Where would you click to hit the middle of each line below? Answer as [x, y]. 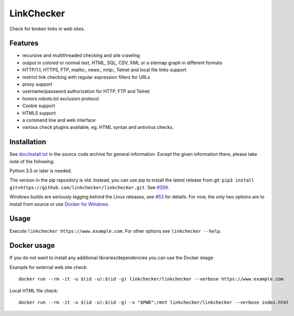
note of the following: [32, 161]
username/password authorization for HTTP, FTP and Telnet [86, 91]
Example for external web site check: [49, 267]
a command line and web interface [59, 120]
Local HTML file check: [34, 290]
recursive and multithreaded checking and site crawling [81, 55]
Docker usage [32, 245]
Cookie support [39, 106]
